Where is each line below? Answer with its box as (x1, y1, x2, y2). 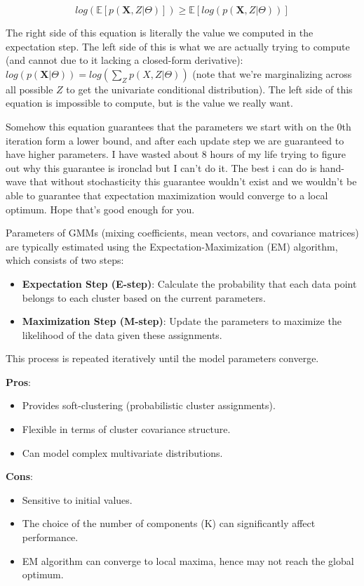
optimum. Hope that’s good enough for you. (6, 201, 195, 216)
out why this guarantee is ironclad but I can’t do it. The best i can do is (6, 160, 317, 175)
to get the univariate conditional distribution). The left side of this (66, 81, 353, 96)
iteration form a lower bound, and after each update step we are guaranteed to (6, 133, 344, 147)
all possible (6, 81, 53, 96)
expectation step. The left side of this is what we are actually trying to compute (6, 39, 350, 53)
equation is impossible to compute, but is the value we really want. (6, 95, 293, 110)
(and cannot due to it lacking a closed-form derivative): (6, 53, 243, 67)
